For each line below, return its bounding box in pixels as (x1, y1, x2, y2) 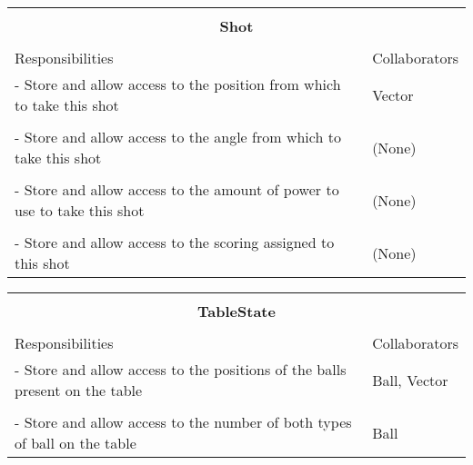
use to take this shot (15, 200, 145, 221)
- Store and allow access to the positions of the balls (15, 359, 347, 380)
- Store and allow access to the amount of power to (15, 179, 339, 200)
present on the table (15, 380, 143, 401)
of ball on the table (15, 432, 136, 453)
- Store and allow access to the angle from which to (15, 126, 341, 147)
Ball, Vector (372, 369, 448, 391)
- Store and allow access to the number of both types (15, 411, 352, 432)
